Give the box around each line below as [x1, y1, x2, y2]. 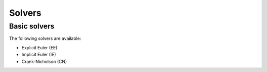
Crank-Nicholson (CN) [21, 58, 67, 64]
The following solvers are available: [9, 36, 81, 41]
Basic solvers [9, 22, 54, 31]
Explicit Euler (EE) [21, 44, 58, 50]
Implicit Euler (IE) [21, 52, 56, 58]
